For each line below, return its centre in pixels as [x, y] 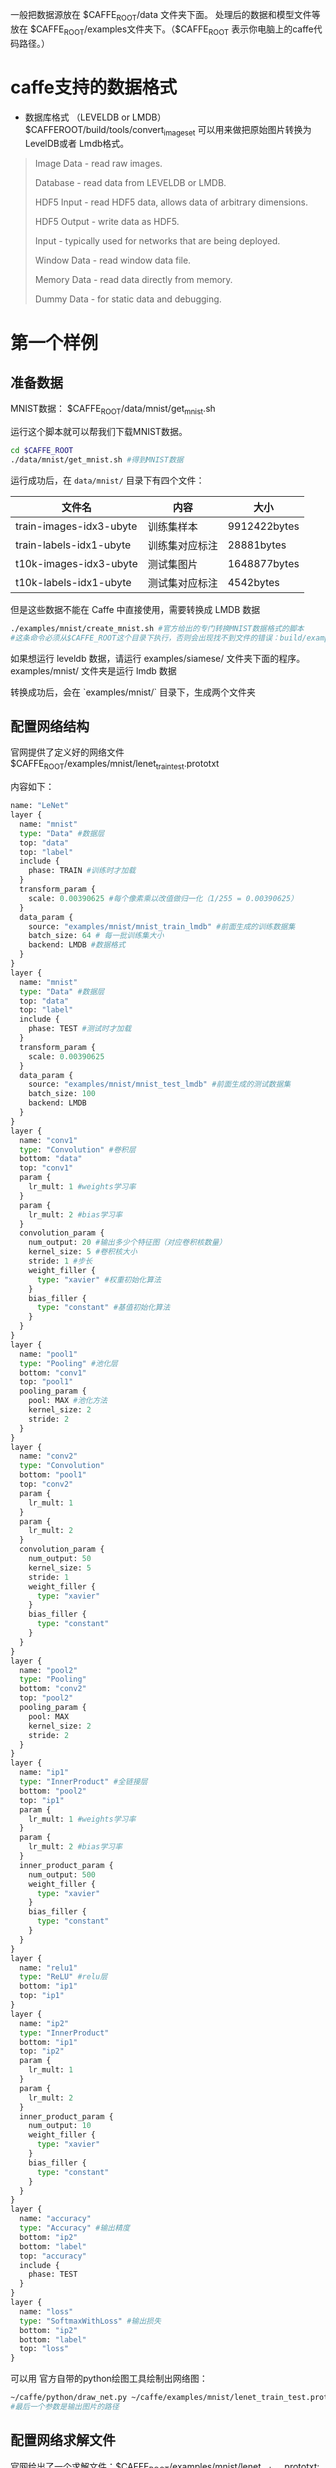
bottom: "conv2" [53, 1689]
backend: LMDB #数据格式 [77, 945]
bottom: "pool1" [53, 1475]
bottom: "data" [51, 1159]
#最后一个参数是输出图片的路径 [65, 2407]
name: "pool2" [48, 1670]
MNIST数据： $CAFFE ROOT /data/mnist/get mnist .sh [113, 410]
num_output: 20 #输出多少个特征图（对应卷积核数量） [127, 1243]
